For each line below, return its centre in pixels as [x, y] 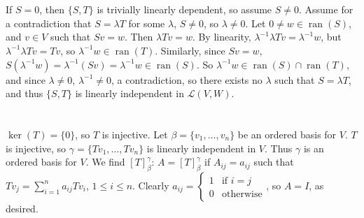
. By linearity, [222, 37]
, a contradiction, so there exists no [187, 79]
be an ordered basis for [287, 134]
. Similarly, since [190, 50]
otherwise [242, 194]
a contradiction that [49, 23]
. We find [105, 162]
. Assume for [326, 9]
